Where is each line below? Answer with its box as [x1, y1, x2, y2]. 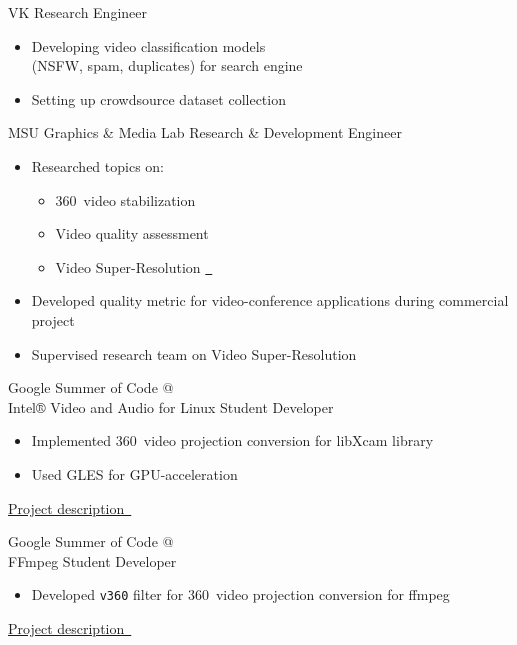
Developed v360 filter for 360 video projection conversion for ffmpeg [31, 584, 450, 605]
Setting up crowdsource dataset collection [31, 88, 286, 109]
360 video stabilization [55, 189, 196, 210]
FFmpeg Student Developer [8, 550, 177, 571]
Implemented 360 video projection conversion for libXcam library [31, 430, 434, 451]
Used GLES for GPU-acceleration [31, 463, 238, 484]
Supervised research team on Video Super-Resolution [31, 343, 357, 364]
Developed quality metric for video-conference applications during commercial [31, 290, 509, 311]
